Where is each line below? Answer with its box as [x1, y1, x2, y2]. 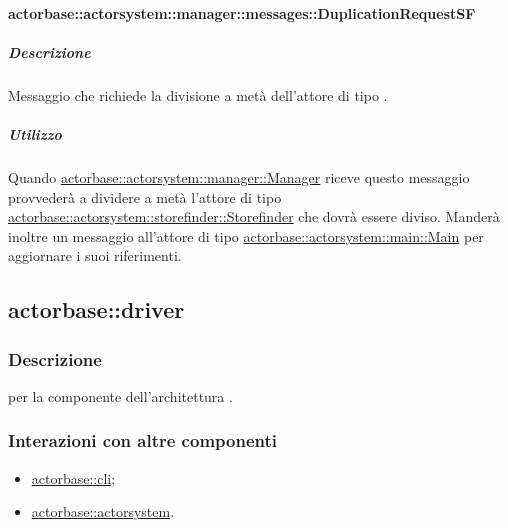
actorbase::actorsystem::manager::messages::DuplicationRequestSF [8, 2, 476, 23]
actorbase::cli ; [31, 467, 116, 488]
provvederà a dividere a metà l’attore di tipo [8, 186, 282, 207]
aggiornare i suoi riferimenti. [8, 245, 182, 266]
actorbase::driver [8, 294, 185, 325]
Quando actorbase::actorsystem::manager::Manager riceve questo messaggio [8, 166, 470, 187]
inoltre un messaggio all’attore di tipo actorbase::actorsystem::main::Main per [8, 225, 484, 246]
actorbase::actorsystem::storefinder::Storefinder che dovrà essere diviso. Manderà [8, 206, 500, 227]
